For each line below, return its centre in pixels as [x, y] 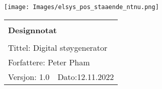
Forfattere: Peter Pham [49, 62]
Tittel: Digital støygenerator [58, 47]
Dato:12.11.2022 [86, 76]
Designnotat [33, 30]
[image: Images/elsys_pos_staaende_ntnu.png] [82, 7]
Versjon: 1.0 [29, 76]
